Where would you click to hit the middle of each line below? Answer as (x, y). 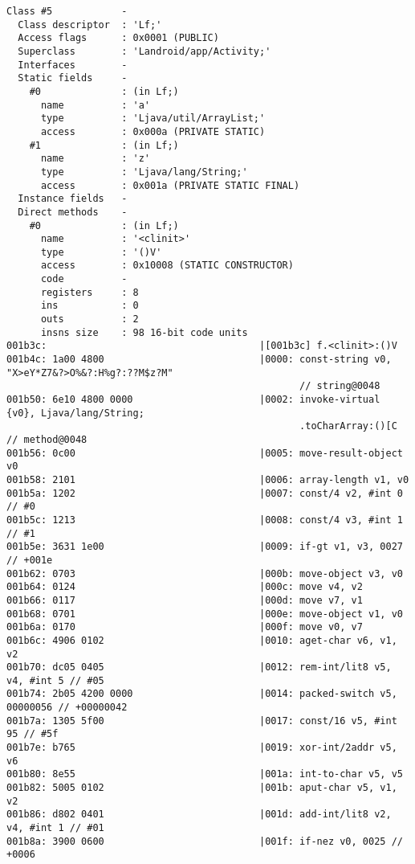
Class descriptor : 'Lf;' (90, 25)
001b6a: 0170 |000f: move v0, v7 (185, 627)
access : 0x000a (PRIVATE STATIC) (153, 131)
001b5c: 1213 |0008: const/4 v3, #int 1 (205, 520)
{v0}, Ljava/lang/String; (75, 413)
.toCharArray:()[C (348, 426)
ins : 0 (90, 306)
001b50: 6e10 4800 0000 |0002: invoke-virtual (193, 400)
